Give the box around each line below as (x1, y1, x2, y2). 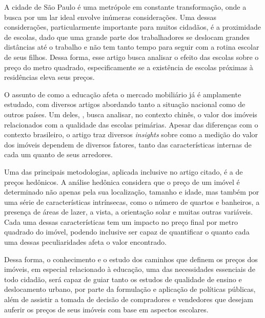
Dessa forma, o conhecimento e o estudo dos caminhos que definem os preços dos (4, 253, 258, 264)
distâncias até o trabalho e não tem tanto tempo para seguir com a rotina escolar (4, 41, 259, 52)
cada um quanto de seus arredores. (4, 149, 113, 160)
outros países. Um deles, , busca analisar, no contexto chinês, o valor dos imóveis (4, 109, 257, 119)
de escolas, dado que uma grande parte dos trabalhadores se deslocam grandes (4, 31, 250, 42)
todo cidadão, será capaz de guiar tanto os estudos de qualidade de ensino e (4, 273, 242, 284)
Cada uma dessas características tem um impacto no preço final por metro (4, 216, 238, 227)
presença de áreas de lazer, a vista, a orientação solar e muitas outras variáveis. (4, 206, 253, 217)
